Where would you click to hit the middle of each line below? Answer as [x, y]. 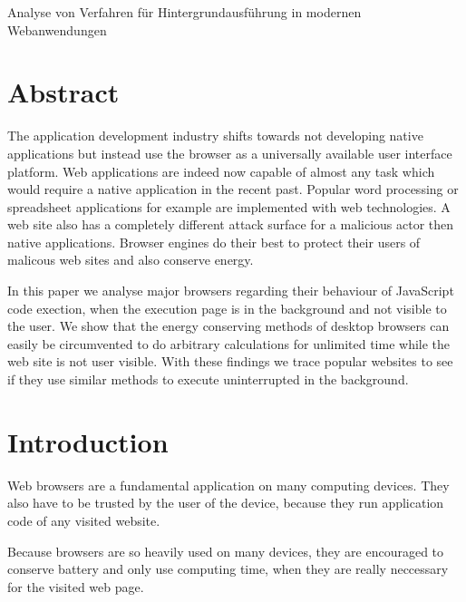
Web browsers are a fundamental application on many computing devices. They [228, 485]
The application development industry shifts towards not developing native [215, 136]
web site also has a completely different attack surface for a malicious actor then [231, 224]
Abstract [63, 92]
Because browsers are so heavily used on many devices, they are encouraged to [226, 551]
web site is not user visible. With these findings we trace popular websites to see [230, 361]
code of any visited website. [84, 520]
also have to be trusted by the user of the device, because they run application [226, 503]
